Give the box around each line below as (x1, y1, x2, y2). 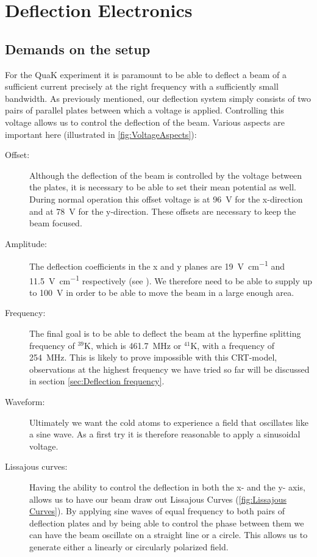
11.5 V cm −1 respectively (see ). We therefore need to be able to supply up (29, 272, 313, 287)
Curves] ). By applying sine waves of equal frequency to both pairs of (29, 505, 285, 517)
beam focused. (29, 217, 82, 229)
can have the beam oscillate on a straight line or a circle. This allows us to (29, 528, 308, 541)
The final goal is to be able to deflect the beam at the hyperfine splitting (29, 326, 301, 339)
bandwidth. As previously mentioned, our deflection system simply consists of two (5, 92, 311, 104)
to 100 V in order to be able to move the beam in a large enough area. (29, 286, 294, 298)
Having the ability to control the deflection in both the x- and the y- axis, (29, 480, 305, 493)
